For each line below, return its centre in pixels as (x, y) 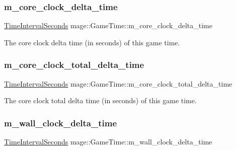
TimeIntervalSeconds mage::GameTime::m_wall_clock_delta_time (108, 142)
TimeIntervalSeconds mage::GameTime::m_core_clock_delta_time (108, 25)
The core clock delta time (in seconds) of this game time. (92, 42)
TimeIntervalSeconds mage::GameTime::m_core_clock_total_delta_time (118, 83)
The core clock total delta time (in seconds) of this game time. (100, 100)
